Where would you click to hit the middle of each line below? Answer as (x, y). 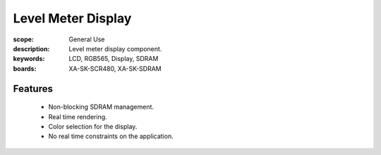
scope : (24, 39)
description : (31, 48)
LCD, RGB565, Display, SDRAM (114, 59)
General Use (87, 39)
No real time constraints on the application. (111, 136)
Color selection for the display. (93, 126)
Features (33, 89)
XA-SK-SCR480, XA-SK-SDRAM (115, 68)
